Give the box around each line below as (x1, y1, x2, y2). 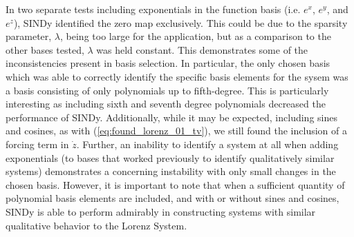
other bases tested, (6, 42, 84, 56)
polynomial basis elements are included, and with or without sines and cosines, (6, 191, 339, 205)
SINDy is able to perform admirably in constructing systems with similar (6, 204, 316, 218)
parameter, (6, 29, 52, 43)
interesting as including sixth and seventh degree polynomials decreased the (6, 96, 326, 111)
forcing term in (6, 136, 69, 151)
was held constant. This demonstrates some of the (96, 42, 308, 56)
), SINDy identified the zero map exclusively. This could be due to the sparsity (13, 15, 348, 30)
